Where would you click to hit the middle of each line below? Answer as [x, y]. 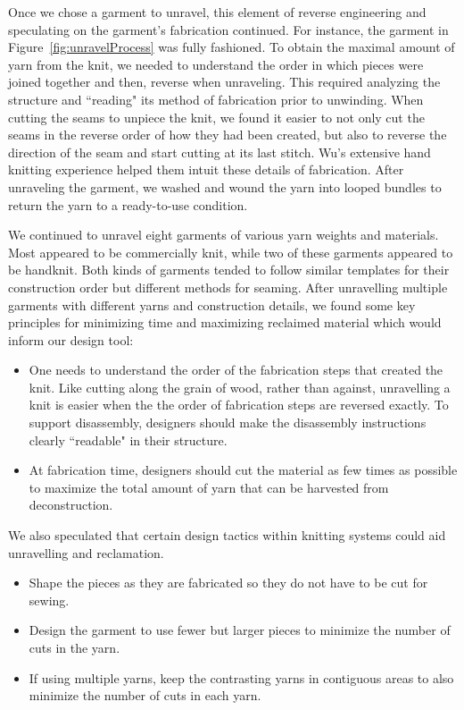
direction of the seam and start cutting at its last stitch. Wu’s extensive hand [220, 152]
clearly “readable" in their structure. [128, 440]
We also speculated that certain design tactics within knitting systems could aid [227, 535]
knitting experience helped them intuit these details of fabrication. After [206, 169]
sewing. [49, 600]
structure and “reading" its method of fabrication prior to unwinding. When [216, 99]
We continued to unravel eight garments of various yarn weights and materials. [224, 235]
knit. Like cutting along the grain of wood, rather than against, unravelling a [240, 387]
